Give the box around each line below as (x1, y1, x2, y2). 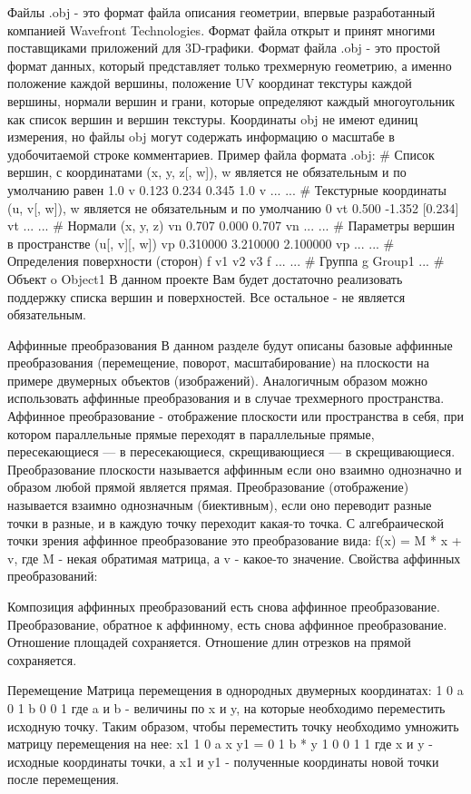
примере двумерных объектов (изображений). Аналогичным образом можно (7, 370, 427, 389)
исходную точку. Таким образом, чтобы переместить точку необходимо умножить (7, 716, 459, 735)
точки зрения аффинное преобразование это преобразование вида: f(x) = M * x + (7, 531, 462, 550)
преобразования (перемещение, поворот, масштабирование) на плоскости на (7, 353, 429, 372)
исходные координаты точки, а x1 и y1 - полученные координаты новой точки (7, 751, 439, 770)
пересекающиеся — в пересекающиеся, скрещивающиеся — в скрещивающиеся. (7, 442, 456, 461)
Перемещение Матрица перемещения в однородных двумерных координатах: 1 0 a (7, 681, 464, 700)
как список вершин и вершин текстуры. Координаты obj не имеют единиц (7, 109, 418, 128)
